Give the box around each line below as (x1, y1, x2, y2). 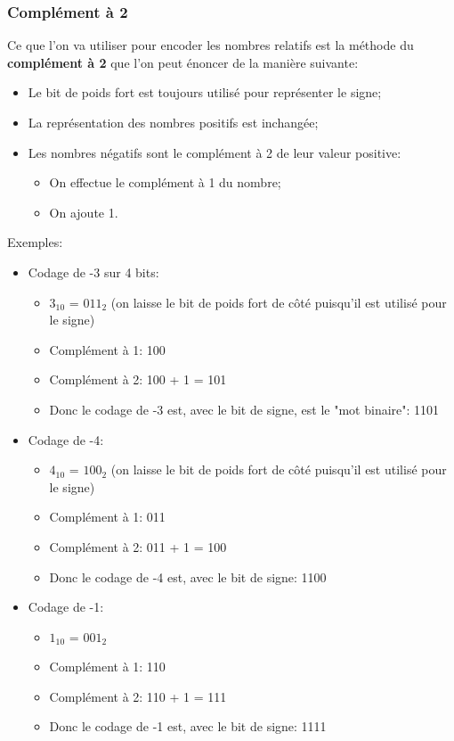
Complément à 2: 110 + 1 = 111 (49, 687, 227, 705)
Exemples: (7, 233, 63, 251)
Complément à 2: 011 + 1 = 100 (49, 537, 227, 556)
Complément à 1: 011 (49, 507, 166, 526)
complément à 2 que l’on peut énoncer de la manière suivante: (7, 53, 359, 71)
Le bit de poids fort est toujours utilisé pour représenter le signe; (28, 83, 382, 102)
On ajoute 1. (49, 202, 118, 221)
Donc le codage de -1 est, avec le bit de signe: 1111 (49, 717, 327, 736)
